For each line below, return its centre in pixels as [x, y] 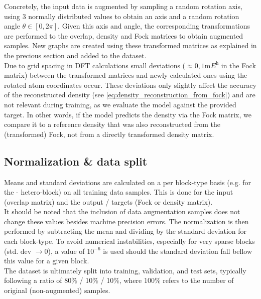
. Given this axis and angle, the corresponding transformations [154, 26]
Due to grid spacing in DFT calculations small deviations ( [95, 65]
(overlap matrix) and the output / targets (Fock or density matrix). [108, 201]
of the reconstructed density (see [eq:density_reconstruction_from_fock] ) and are [130, 95]
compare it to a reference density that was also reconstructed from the [112, 124]
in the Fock [238, 65]
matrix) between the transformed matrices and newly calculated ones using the [126, 75]
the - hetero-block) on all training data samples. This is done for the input [119, 192]
